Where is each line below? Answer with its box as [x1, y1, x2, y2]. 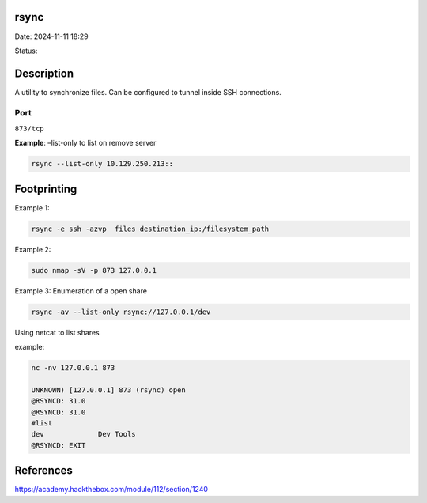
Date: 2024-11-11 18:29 [14, 32, 89, 41]
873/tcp [14, 123, 45, 133]
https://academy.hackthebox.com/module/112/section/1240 [14, 485, 209, 494]
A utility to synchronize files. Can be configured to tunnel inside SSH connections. [14, 87, 282, 96]
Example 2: [14, 244, 51, 254]
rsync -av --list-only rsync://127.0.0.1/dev [31, 307, 211, 316]
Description [14, 66, 74, 80]
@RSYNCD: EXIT [31, 441, 86, 450]
